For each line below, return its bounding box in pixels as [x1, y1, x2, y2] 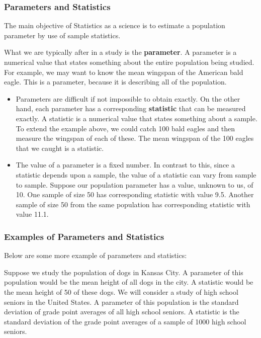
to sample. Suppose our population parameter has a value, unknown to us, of [16, 179, 253, 190]
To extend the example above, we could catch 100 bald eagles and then [16, 123, 235, 133]
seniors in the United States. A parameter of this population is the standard [4, 296, 239, 307]
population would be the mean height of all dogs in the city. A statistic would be [4, 277, 253, 287]
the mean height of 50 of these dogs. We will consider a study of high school [4, 286, 238, 297]
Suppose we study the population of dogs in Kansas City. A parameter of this [4, 267, 243, 277]
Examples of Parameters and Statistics [4, 230, 164, 242]
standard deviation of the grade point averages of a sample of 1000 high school [4, 316, 246, 326]
